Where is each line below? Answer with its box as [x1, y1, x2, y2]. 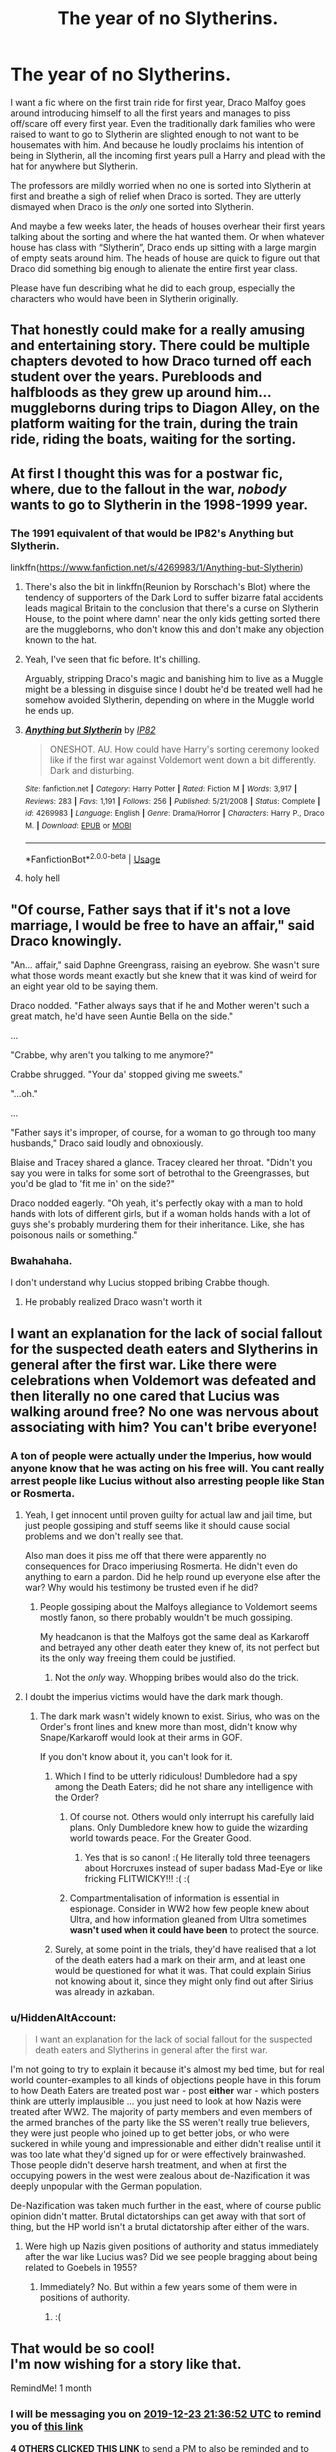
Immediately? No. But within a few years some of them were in [39, 2281, 298, 2293]
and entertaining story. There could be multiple [10, 337, 311, 354]
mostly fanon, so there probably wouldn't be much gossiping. [39, 1612, 293, 1624]
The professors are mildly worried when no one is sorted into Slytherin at [10, 179, 312, 191]
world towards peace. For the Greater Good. [69, 1832, 252, 1844]
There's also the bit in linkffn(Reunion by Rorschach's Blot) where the [24, 581, 311, 593]
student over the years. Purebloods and [10, 368, 263, 386]
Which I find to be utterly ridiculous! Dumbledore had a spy [54, 1770, 298, 1782]
